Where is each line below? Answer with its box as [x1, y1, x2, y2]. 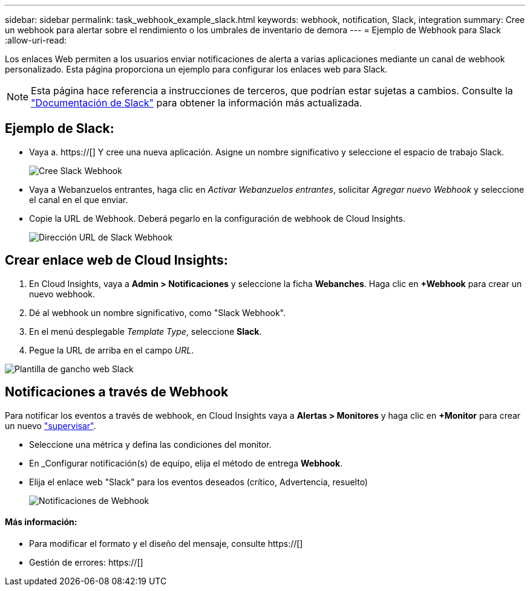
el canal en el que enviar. [29, 194, 128, 205]
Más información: [5, 517, 77, 528]
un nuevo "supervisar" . [5, 420, 96, 431]
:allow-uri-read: [5, 35, 67, 45]
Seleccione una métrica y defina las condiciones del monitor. [29, 439, 272, 450]
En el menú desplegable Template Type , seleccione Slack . [29, 326, 262, 337]
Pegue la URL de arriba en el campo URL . [29, 344, 194, 355]
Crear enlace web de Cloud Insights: [5, 253, 228, 268]
